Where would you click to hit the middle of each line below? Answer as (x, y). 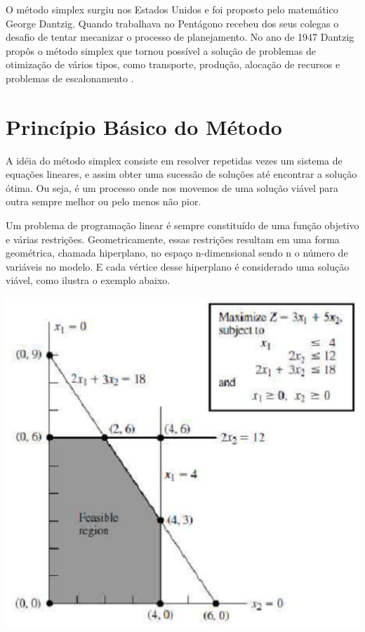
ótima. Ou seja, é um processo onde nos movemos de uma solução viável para (172, 187)
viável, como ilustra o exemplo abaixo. (88, 280)
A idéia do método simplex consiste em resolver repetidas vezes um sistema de (174, 160)
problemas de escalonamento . (70, 78)
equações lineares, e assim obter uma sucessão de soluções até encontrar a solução (181, 174)
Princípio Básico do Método (144, 126)
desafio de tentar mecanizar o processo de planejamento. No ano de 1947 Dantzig (180, 37)
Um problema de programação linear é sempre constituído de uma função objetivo (182, 225)
